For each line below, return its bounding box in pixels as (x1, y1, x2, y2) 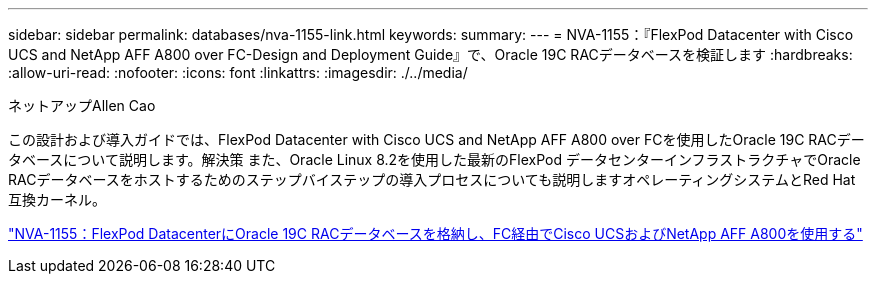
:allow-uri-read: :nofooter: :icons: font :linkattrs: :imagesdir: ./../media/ (8, 64, 468, 81)
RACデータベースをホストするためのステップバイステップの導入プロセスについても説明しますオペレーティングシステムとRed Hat (8, 171, 856, 188)
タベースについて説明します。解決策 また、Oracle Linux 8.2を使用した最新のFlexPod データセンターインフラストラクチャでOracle (8, 151, 861, 168)
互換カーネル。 (8, 191, 106, 208)
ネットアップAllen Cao (8, 97, 156, 114)
